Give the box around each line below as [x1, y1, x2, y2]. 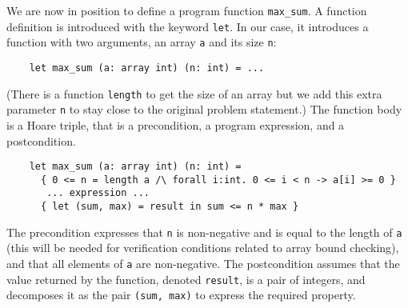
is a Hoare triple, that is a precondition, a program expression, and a [6, 116, 345, 133]
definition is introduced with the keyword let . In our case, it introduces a [6, 18, 369, 34]
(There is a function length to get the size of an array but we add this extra [6, 85, 382, 102]
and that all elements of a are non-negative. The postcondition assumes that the [6, 255, 400, 271]
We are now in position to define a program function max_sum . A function [6, 2, 367, 18]
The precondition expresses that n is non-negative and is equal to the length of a [6, 223, 402, 240]
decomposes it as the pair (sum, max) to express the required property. [6, 286, 356, 303]
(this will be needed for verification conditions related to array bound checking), [6, 239, 399, 256]
